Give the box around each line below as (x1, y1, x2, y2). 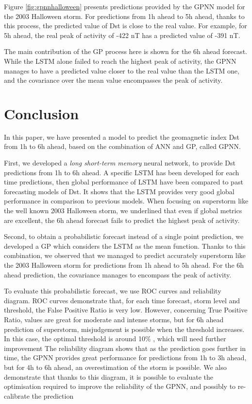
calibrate (4, 390, 30, 401)
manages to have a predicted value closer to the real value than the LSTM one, (4, 65, 239, 75)
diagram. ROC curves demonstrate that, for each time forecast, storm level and (4, 295, 240, 305)
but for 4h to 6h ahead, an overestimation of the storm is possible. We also (4, 362, 227, 372)
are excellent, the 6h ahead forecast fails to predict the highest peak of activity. (4, 215, 240, 225)
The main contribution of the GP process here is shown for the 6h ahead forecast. (4, 46, 247, 56)
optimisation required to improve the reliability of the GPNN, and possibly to (4, 381, 236, 391)
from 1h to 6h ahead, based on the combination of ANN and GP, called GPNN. (4, 141, 241, 151)
